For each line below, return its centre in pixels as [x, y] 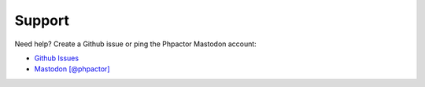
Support [42, 20]
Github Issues [56, 58]
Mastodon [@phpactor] [72, 69]
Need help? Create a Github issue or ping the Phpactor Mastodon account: [136, 44]
